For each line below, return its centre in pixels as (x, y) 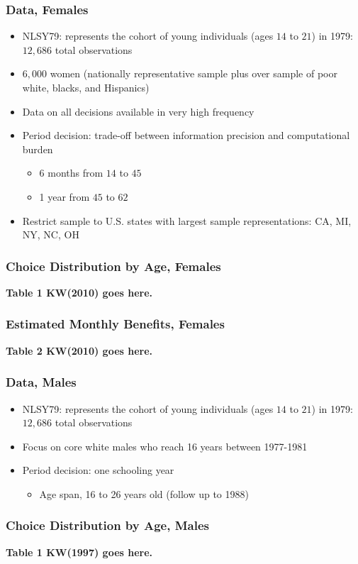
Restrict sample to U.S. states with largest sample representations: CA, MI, (187, 220)
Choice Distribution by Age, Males (107, 525)
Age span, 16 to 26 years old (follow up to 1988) (144, 493)
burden (38, 149)
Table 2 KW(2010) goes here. (79, 350)
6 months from (71, 173)
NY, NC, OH (51, 234)
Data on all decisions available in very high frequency (138, 111)
